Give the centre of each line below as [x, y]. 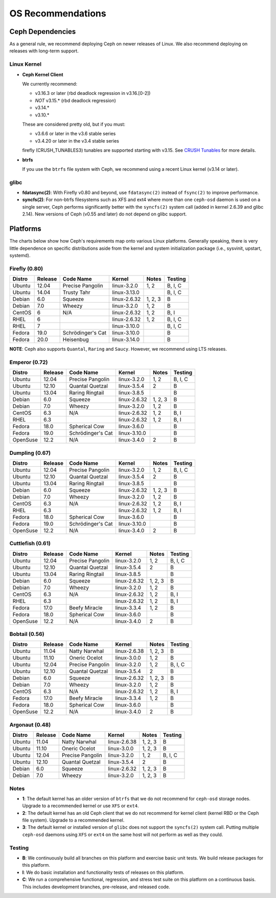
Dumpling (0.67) [30, 453]
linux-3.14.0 [126, 340]
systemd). [20, 255]
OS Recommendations [58, 13]
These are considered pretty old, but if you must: [74, 124]
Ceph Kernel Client [43, 74]
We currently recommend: [50, 84]
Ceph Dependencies [43, 32]
